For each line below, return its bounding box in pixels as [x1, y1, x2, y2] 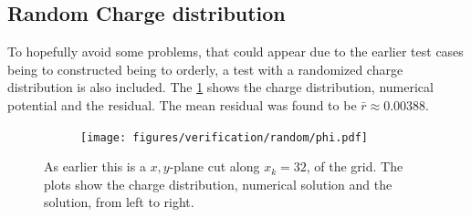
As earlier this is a [44, 157, 146, 176]
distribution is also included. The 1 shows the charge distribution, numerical [7, 77, 434, 97]
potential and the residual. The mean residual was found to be [7, 95, 357, 114]
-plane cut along [169, 157, 260, 176]
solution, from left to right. [44, 192, 194, 212]
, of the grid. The [306, 157, 403, 176]
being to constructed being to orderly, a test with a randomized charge [7, 59, 403, 78]
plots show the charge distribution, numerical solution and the [44, 174, 392, 193]
